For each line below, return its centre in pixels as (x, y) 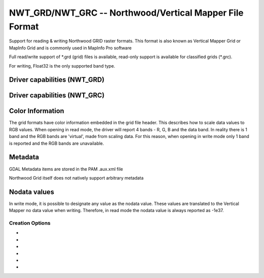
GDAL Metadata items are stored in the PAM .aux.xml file (66, 169)
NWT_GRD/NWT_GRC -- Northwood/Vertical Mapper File (126, 13)
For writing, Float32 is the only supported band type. (62, 66)
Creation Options (30, 223)
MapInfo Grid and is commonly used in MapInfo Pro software (70, 48)
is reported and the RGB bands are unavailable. (57, 143)
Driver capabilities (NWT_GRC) (57, 95)
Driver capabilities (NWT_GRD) (57, 80)
